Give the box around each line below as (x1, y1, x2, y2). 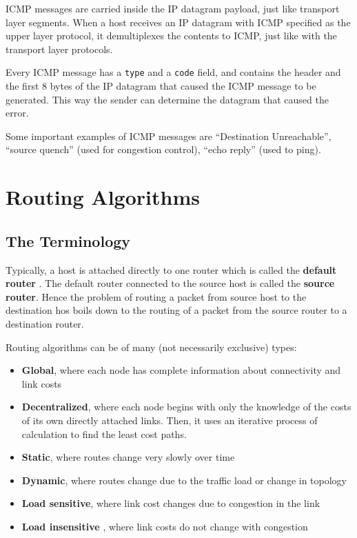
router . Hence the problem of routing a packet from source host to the (6, 289, 307, 303)
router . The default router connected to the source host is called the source (6, 276, 335, 290)
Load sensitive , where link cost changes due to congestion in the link (21, 496, 320, 510)
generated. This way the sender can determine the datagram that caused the (6, 92, 329, 106)
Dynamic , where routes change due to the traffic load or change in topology (21, 472, 347, 487)
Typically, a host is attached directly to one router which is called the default (6, 262, 337, 277)
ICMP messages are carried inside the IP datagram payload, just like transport (6, 1, 340, 15)
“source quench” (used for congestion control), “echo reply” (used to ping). (6, 142, 321, 157)
